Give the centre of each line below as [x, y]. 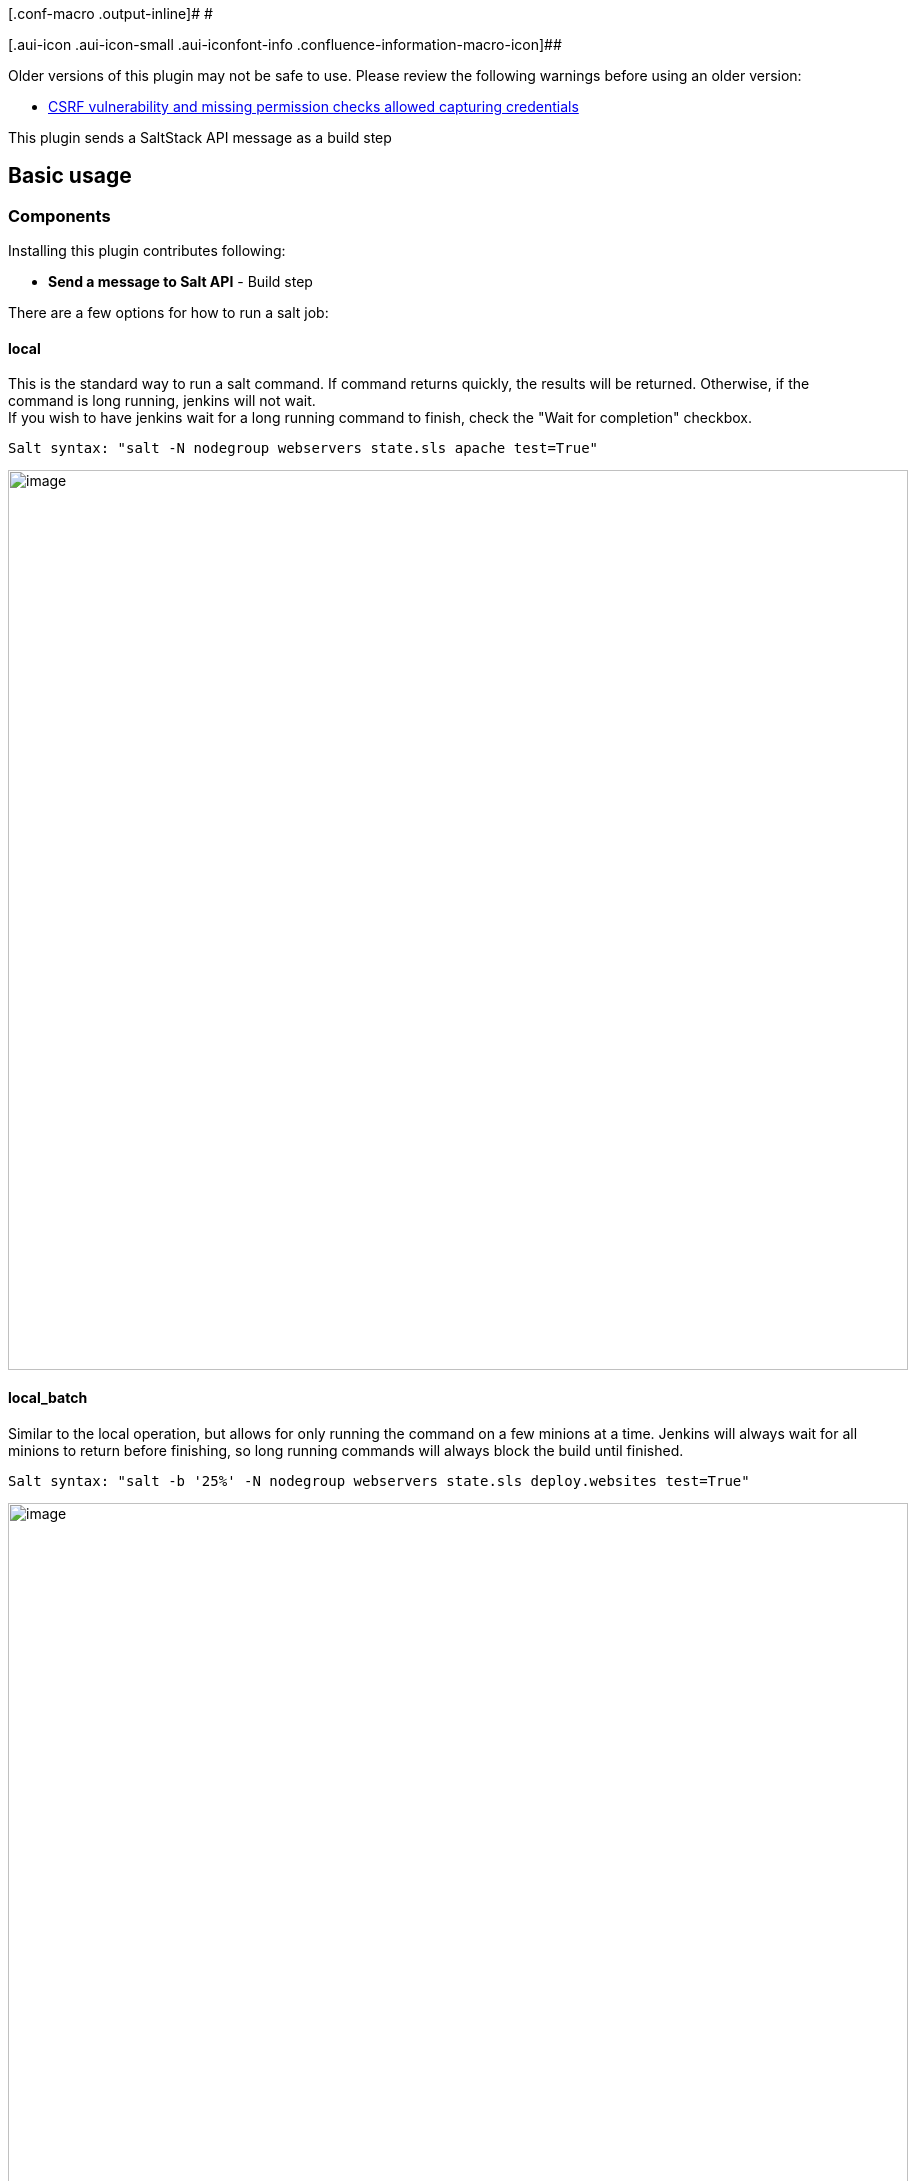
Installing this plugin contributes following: [147, 251]
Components [59, 215]
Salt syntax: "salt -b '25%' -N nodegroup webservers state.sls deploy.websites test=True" [379, 1480]
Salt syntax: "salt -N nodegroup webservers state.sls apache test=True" [303, 448]
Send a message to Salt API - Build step [180, 282]
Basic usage [70, 176]
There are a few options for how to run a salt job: [168, 313]
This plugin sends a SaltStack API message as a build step [200, 137]
